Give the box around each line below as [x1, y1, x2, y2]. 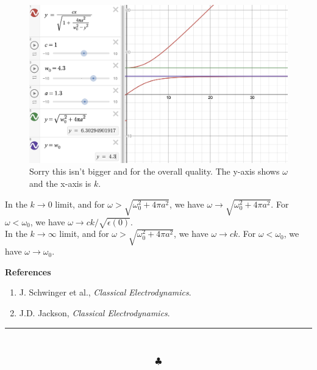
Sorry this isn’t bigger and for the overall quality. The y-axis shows [29, 165, 280, 178]
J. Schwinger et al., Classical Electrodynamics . [19, 286, 191, 299]
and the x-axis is [29, 176, 91, 189]
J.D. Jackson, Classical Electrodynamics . [19, 307, 170, 319]
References [5, 265, 51, 278]
